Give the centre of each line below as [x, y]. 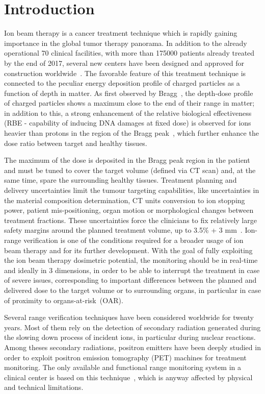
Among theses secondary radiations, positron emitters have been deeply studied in [132, 347]
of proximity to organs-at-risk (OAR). [64, 300]
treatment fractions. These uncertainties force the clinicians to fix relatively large [130, 220]
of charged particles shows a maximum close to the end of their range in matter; [129, 103]
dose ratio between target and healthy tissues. [76, 143]
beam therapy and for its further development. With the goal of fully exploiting [128, 250]
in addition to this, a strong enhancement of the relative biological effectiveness [128, 113]
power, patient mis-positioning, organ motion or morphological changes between [129, 210]
